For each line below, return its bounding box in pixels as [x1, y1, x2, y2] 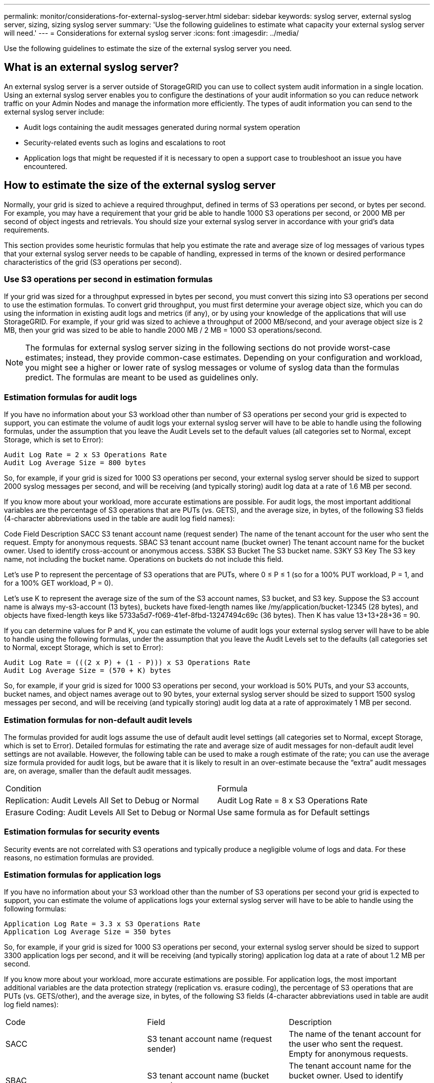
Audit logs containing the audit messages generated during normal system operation [24, 122, 300, 131]
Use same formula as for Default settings [217, 807, 370, 817]
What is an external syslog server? [4, 61, 179, 74]
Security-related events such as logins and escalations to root [24, 138, 226, 147]
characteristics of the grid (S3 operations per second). [4, 257, 182, 266]
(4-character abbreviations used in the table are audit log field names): [4, 514, 235, 523]
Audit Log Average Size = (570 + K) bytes [4, 666, 171, 675]
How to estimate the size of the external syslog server [4, 179, 276, 192]
